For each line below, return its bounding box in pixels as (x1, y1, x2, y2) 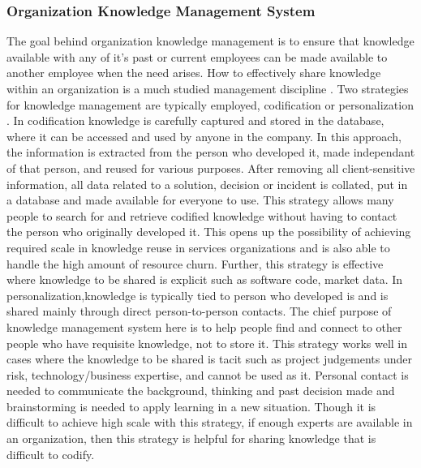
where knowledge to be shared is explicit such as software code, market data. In (6, 271, 403, 288)
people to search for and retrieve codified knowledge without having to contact (6, 207, 397, 224)
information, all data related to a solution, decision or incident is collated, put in (6, 175, 408, 192)
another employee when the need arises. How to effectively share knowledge (6, 64, 381, 81)
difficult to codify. (6, 445, 95, 462)
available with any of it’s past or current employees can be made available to (6, 48, 388, 65)
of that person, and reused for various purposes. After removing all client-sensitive (6, 159, 415, 176)
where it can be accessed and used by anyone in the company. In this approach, (6, 127, 402, 144)
